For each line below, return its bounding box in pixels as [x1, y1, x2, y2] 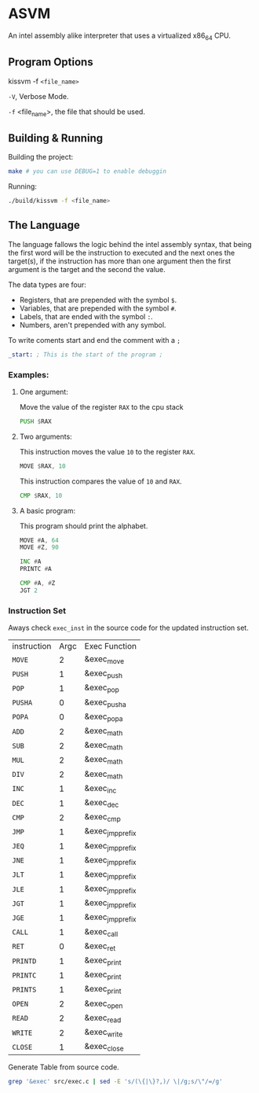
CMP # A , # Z [19, 580, 56, 587]
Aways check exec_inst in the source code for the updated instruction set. [8, 623, 249, 633]
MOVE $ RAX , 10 [19, 462, 66, 470]
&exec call [84, 926, 119, 938]
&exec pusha [84, 697, 127, 708]
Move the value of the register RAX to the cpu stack [19, 402, 184, 411]
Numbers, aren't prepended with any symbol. [19, 320, 166, 329]
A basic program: [19, 506, 76, 515]
